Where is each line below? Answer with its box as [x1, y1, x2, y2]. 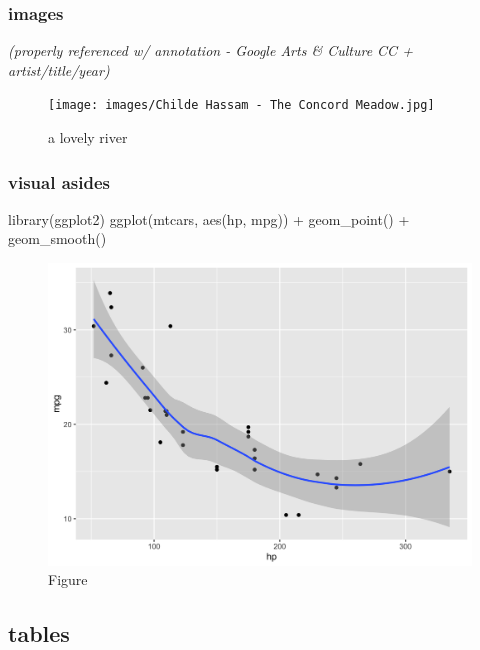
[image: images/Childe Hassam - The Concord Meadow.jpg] [48, 98, 435, 113]
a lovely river [48, 127, 128, 148]
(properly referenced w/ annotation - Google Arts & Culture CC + [8, 40, 413, 61]
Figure [48, 569, 88, 590]
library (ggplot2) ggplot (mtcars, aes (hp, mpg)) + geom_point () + [8, 208, 410, 229]
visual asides [8, 169, 110, 194]
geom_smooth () [8, 228, 107, 249]
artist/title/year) [8, 59, 110, 80]
